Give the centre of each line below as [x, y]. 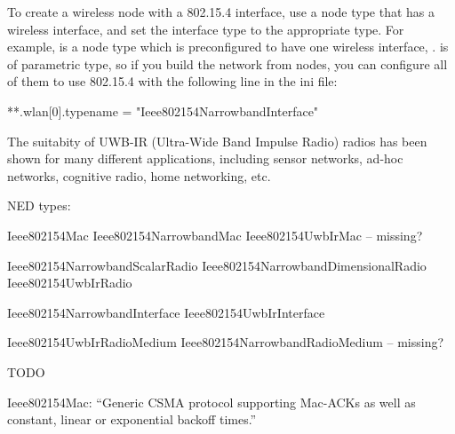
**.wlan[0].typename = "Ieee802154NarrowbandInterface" [163, 110]
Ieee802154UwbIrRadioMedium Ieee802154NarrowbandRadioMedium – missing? [226, 342]
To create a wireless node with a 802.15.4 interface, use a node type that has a [221, 12]
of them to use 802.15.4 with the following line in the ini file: [172, 81]
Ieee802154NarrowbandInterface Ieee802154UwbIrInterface [166, 312]
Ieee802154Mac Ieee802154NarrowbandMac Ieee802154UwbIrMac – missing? [215, 235]
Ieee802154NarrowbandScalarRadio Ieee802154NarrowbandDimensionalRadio [217, 265]
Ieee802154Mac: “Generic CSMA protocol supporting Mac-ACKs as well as [212, 402]
